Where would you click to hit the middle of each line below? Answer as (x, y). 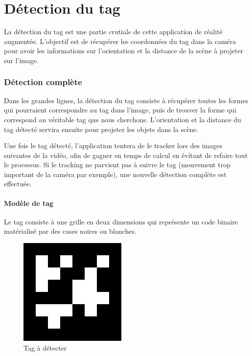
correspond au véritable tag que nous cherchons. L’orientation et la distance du (123, 119)
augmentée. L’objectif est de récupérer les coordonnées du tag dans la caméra (120, 41)
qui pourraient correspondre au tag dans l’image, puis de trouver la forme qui (120, 110)
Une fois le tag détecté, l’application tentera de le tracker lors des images (113, 145)
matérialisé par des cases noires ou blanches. (70, 231)
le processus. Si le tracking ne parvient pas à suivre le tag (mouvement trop (117, 165)
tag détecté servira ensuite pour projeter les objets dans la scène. (101, 129)
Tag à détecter (45, 347)
